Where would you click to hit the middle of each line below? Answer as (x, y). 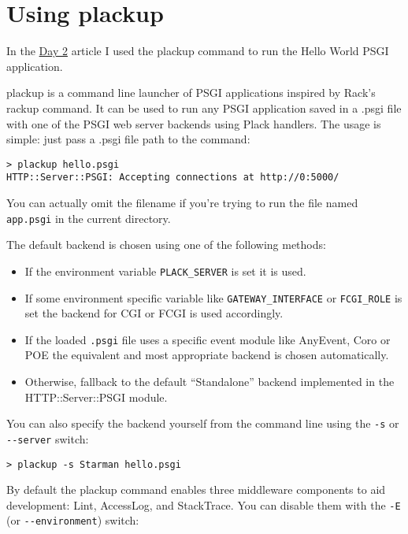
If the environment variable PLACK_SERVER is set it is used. (165, 271)
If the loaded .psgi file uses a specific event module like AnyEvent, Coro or (208, 339)
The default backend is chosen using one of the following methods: (166, 245)
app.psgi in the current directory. (89, 218)
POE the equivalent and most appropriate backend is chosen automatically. (207, 355)
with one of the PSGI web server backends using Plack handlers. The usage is (194, 123)
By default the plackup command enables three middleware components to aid (196, 489)
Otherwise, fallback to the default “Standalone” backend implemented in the (210, 381)
